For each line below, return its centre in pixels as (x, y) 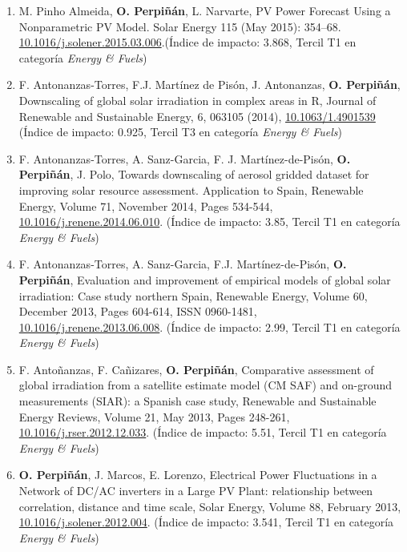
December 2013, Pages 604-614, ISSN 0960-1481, (138, 311)
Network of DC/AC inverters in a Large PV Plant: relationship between (196, 491)
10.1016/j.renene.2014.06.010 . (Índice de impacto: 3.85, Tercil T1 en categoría (210, 222)
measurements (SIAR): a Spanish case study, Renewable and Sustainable (197, 401)
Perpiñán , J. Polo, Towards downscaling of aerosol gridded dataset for (194, 174)
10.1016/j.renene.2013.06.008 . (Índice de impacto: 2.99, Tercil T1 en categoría (210, 326)
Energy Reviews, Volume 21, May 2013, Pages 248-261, (154, 416)
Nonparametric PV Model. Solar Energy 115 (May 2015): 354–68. (180, 26)
